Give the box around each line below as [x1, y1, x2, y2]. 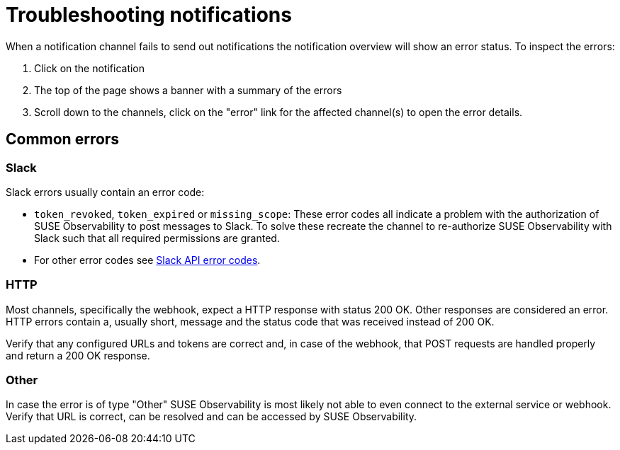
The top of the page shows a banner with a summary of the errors [34, 83, 342, 96]
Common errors [6, 130, 120, 149]
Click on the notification [34, 62, 145, 74]
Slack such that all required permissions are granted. [34, 231, 280, 244]
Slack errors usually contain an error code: [6, 185, 205, 198]
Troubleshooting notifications [6, 3, 292, 27]
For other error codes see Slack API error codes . [34, 253, 261, 266]
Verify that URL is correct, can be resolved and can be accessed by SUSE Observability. [6, 410, 417, 423]
